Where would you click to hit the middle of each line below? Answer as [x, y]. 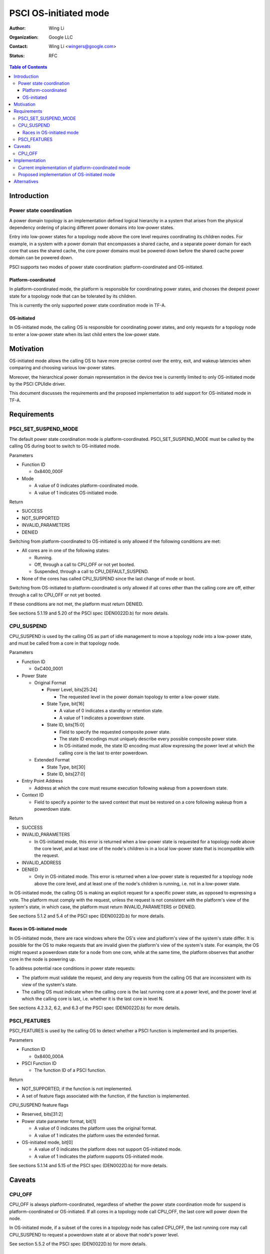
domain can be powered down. [41, 258]
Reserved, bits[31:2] [42, 1114]
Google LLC [61, 37]
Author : [17, 28]
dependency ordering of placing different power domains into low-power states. [92, 227]
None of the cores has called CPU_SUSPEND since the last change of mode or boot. [108, 578]
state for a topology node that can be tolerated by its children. [73, 296]
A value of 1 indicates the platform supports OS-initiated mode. [99, 1156]
